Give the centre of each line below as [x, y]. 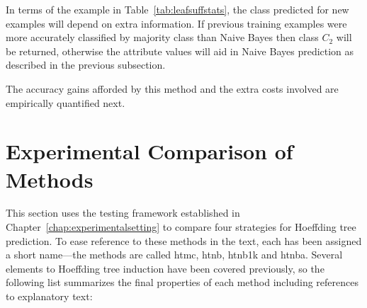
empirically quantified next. [66, 102]
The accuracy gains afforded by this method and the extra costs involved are [172, 88]
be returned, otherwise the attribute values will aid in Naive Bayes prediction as [180, 51]
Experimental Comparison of [149, 151]
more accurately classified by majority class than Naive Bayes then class [162, 37]
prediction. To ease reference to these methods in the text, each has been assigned [184, 240]
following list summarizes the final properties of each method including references [182, 282]
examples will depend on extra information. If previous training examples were [176, 23]
